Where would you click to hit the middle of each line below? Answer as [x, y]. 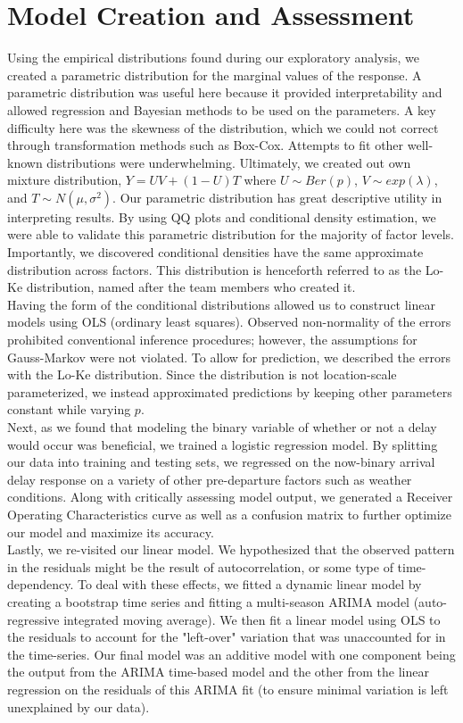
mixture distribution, [65, 180]
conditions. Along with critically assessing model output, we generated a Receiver [230, 497]
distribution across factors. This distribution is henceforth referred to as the [215, 269]
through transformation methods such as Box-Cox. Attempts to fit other [206, 145]
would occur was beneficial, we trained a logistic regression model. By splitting [223, 444]
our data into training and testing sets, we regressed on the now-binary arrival [221, 462]
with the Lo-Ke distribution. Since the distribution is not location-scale [202, 374]
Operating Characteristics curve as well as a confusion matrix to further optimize [230, 514]
